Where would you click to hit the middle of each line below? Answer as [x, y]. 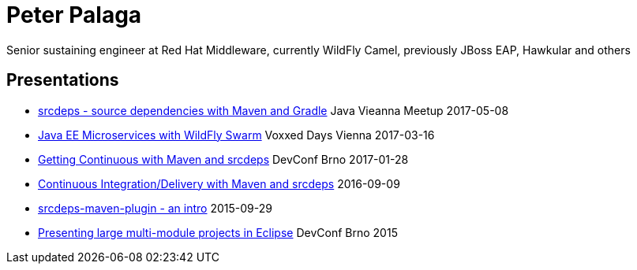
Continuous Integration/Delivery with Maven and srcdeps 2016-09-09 [219, 183]
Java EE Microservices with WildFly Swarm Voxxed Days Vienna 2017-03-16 [236, 135]
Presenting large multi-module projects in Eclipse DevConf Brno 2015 [218, 232]
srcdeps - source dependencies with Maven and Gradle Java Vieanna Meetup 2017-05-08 [274, 110]
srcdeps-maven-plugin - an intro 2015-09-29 [155, 208]
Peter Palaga [74, 15]
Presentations [63, 80]
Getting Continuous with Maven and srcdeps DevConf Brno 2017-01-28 [223, 159]
